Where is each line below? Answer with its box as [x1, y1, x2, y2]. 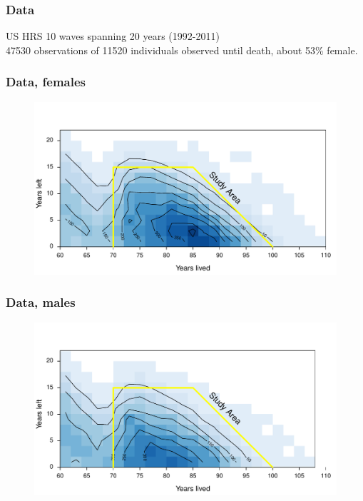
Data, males [6, 293, 76, 311]
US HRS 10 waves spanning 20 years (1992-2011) [6, 29, 220, 44]
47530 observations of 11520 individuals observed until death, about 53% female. [6, 42, 358, 57]
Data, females [6, 73, 86, 91]
